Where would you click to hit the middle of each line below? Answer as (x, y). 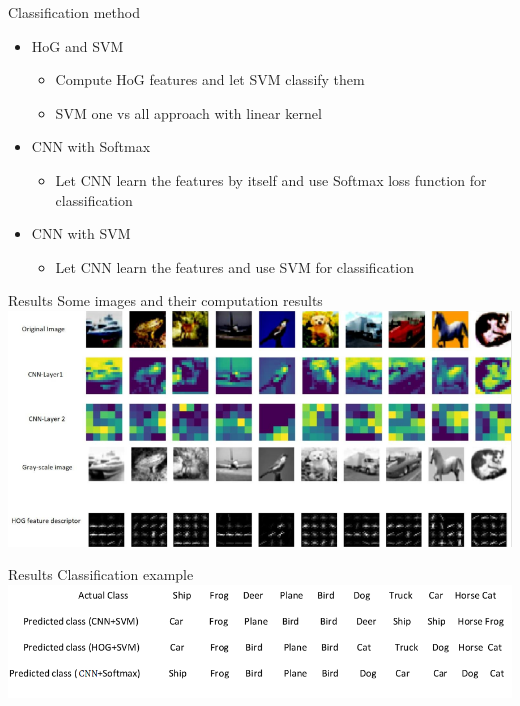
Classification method (74, 12)
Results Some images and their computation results (165, 300)
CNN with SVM (81, 233)
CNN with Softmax (91, 146)
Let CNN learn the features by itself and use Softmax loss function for (271, 179)
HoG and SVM (77, 45)
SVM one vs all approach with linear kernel (188, 112)
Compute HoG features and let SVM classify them (210, 79)
